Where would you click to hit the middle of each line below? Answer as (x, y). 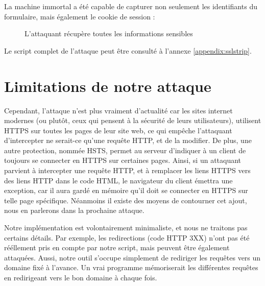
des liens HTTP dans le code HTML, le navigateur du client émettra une (118, 180)
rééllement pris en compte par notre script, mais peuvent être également (117, 247)
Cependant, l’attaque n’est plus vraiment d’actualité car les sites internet (118, 110)
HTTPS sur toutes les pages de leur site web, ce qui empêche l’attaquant (118, 130)
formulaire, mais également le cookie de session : (80, 16)
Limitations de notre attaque (108, 86)
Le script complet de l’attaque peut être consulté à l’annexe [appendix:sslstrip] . (128, 50)
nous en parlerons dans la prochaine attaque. (74, 210)
